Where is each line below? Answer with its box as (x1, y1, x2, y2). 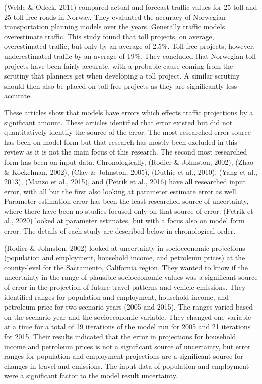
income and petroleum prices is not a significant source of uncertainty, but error (4, 341, 251, 351)
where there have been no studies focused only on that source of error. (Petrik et (4, 205, 253, 216)
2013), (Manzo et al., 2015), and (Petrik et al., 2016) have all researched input (4, 176, 246, 187)
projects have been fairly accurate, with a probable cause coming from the (4, 60, 233, 71)
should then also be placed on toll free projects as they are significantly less (4, 80, 237, 91)
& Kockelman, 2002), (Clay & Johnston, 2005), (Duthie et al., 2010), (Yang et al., (4, 166, 257, 177)
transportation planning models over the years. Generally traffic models (4, 21, 225, 32)
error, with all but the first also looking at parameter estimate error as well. (4, 186, 238, 196)
